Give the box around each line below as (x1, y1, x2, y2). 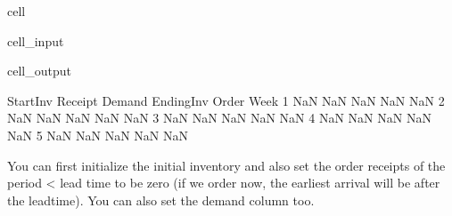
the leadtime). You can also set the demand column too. (7, 190, 315, 209)
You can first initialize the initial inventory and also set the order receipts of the (7, 156, 446, 174)
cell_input (7, 31, 64, 50)
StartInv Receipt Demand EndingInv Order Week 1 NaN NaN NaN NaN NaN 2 (7, 91, 445, 109)
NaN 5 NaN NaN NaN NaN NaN (7, 125, 188, 144)
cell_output (7, 61, 71, 80)
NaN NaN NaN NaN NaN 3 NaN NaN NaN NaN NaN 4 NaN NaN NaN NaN (7, 108, 431, 127)
